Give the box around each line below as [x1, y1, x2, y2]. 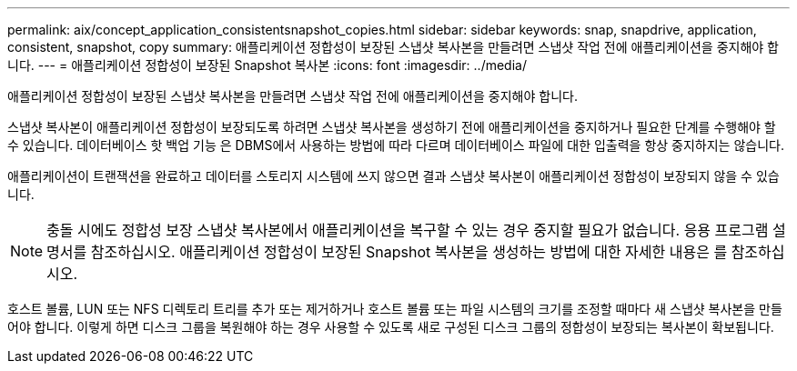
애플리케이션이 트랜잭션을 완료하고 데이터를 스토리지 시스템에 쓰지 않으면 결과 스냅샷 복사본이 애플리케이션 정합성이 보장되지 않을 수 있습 [7, 168, 780, 184]
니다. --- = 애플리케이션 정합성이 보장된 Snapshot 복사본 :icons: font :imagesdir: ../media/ [7, 57, 527, 73]
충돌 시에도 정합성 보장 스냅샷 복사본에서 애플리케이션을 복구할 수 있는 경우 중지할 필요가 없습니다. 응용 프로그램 [46, 221, 769, 239]
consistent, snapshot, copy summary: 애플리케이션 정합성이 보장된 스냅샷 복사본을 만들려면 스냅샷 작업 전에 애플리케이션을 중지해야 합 [7, 39, 780, 55]
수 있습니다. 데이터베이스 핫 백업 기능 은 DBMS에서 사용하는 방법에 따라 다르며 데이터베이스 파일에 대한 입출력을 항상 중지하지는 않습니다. [7, 137, 784, 153]
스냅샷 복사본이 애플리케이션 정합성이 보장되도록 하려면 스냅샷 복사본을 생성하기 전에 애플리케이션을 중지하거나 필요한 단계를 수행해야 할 [7, 119, 776, 135]
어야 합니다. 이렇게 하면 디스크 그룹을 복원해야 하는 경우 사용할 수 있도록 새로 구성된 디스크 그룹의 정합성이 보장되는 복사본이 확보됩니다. [7, 319, 774, 335]
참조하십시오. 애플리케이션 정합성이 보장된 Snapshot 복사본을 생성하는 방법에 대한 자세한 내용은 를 [90, 243, 728, 261]
